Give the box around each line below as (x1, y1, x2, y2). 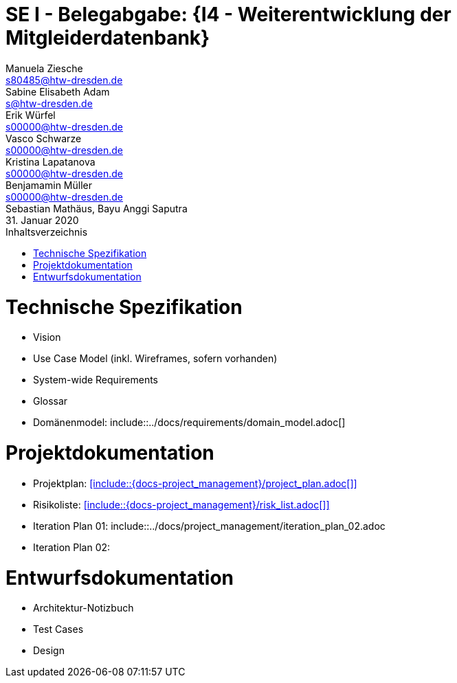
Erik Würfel (5, 109, 56, 121)
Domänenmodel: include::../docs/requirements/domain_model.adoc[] (33, 416, 346, 429)
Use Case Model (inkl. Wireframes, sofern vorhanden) (33, 352, 278, 365)
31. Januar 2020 (5, 214, 79, 226)
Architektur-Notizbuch (33, 602, 134, 614)
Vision (33, 331, 61, 344)
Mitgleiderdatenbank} (5, 26, 210, 49)
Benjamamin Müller (5, 179, 92, 191)
